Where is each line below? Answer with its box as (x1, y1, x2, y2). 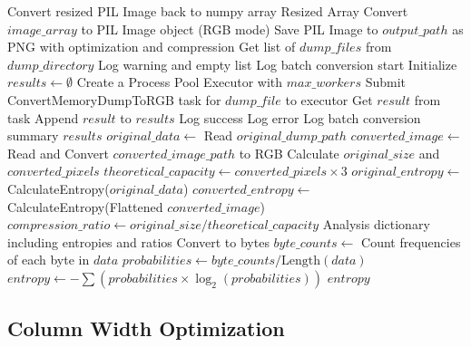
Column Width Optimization (7, 314, 285, 342)
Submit (365, 72, 407, 92)
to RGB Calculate (239, 143, 339, 162)
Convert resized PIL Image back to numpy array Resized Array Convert (7, 2, 408, 20)
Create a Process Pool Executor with (76, 72, 283, 92)
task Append (7, 108, 79, 127)
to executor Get (285, 90, 373, 109)
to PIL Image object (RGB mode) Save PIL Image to (81, 19, 378, 38)
